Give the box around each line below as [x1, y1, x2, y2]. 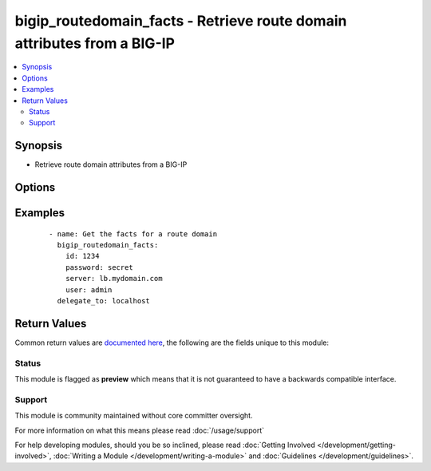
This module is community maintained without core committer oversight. [14, 411, 253, 421]
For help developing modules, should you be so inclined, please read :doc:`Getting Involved [14, 440, 315, 449]
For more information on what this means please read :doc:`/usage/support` [14, 425, 265, 435]
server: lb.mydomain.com [65, 274, 163, 283]
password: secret [65, 263, 133, 271]
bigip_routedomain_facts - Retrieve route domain [14, 12, 347, 30]
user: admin [65, 285, 113, 295]
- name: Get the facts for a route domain [49, 229, 218, 239]
